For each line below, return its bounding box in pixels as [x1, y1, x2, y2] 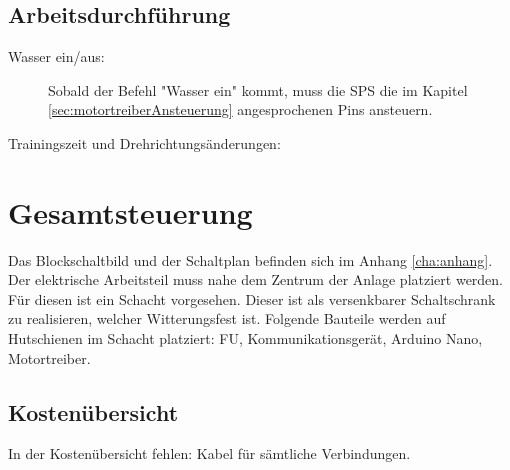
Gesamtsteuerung [8, 191, 253, 232]
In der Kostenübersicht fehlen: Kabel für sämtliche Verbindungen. [8, 443, 411, 464]
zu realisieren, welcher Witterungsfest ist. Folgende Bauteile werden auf [8, 308, 446, 329]
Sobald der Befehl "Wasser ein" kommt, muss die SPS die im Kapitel [48, 79, 468, 100]
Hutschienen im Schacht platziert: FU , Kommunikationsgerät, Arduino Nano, [8, 328, 483, 349]
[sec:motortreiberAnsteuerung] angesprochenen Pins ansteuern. [48, 99, 433, 120]
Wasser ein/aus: [8, 46, 105, 67]
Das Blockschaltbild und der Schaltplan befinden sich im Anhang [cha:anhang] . [8, 249, 493, 270]
